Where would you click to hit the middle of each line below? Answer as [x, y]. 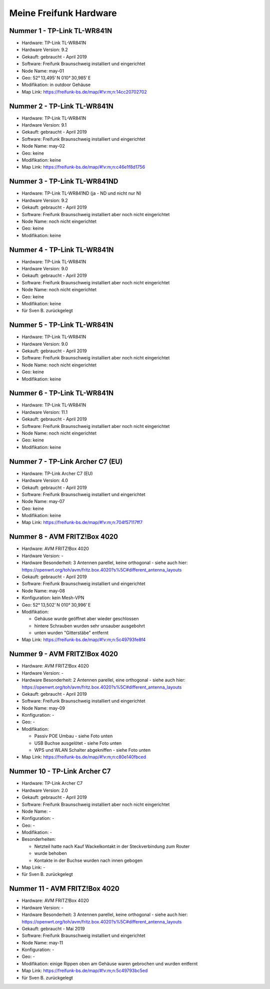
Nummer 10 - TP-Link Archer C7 [60, 772]
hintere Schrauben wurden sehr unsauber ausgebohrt [89, 626]
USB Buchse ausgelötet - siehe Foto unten [78, 743]
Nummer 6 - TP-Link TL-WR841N [61, 393]
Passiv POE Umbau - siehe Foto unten [73, 736]
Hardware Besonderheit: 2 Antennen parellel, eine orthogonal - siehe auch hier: [104, 680]
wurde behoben [50, 853]
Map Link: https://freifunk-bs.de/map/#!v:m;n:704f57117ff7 [82, 523]
